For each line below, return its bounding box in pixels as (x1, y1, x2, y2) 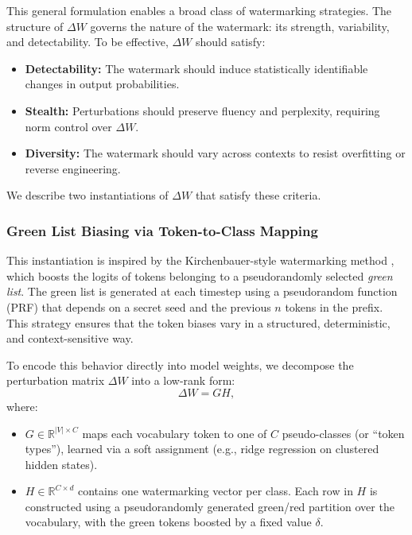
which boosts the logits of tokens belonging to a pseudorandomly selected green (6, 267, 393, 284)
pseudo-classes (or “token (282, 425, 405, 441)
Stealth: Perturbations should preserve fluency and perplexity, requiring (25, 102, 380, 118)
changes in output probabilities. (25, 76, 180, 92)
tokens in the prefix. (285, 298, 383, 315)
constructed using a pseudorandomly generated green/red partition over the (25, 498, 395, 514)
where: (6, 397, 38, 414)
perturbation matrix (6, 372, 105, 389)
